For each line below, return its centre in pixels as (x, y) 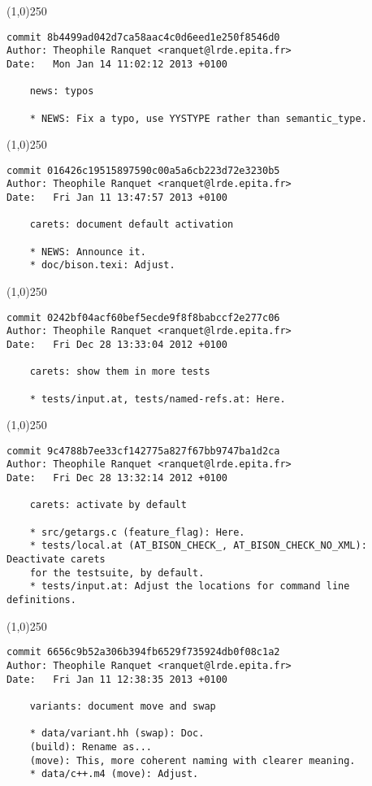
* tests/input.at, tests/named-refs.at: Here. (158, 399)
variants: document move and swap (123, 706)
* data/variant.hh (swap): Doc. (117, 734)
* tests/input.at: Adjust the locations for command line (190, 586)
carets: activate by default (108, 505)
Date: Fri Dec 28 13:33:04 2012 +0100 (117, 344)
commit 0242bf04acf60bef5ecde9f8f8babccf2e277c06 (143, 317)
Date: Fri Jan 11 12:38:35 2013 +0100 (117, 679)
